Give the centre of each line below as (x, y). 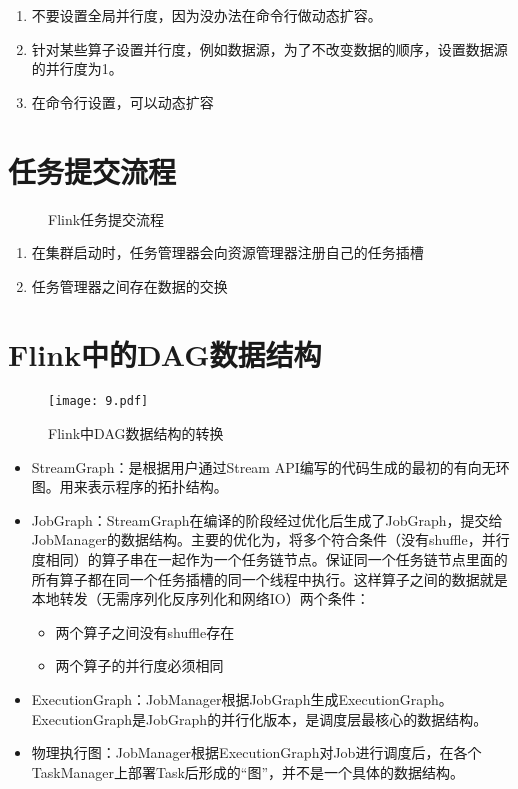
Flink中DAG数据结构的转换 (136, 433)
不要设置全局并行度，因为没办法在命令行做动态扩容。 (206, 15)
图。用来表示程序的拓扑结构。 (129, 486)
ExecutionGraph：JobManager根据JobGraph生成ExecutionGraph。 (242, 699)
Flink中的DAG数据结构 (165, 354)
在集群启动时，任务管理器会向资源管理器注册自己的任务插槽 (227, 252)
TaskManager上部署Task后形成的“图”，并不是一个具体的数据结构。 (248, 771)
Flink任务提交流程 (106, 218)
